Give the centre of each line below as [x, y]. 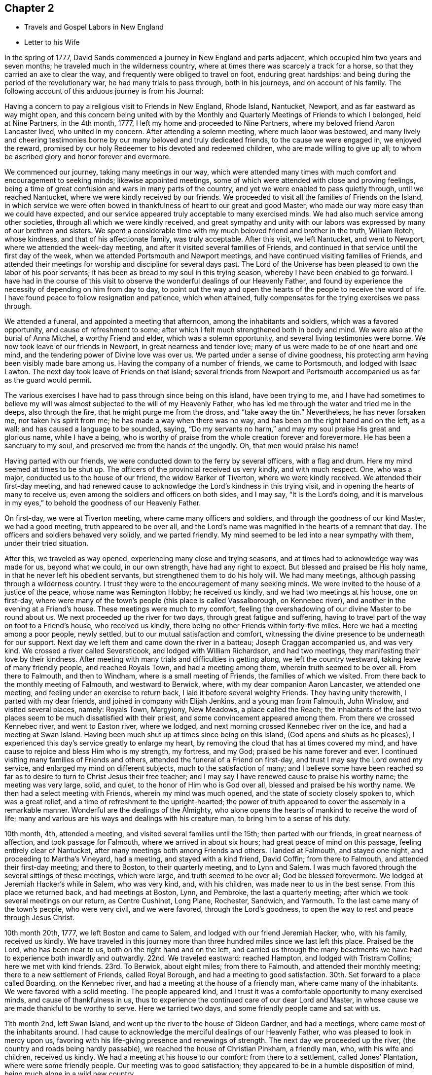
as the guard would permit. [48, 380]
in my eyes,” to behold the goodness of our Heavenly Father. [103, 503]
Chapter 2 [29, 8]
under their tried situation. [47, 543]
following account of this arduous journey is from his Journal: [104, 91]
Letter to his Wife [52, 42]
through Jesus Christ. [39, 918]
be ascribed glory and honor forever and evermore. [88, 157]
